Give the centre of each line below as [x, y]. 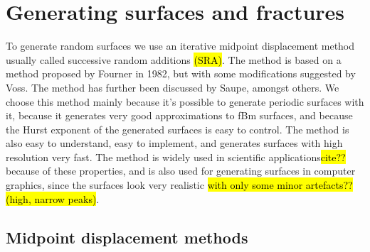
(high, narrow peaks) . [53, 198]
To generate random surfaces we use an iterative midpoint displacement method [180, 46]
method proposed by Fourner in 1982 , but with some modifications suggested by [181, 73]
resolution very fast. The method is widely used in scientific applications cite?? [176, 157]
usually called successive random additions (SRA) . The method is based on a [174, 59]
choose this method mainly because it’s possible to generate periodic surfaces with [185, 101]
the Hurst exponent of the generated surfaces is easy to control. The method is [178, 129]
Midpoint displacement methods [127, 237]
